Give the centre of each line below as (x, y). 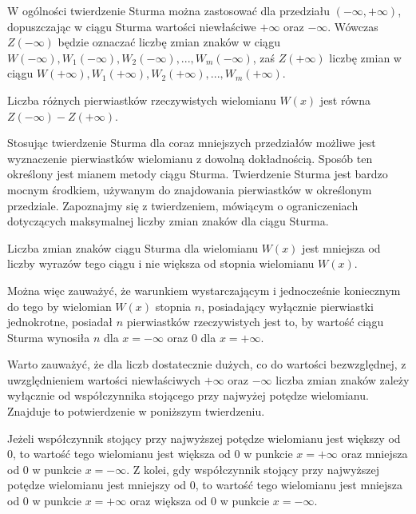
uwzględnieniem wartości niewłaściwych (104, 379)
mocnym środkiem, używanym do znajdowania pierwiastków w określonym (190, 189)
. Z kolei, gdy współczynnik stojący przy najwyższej (253, 469)
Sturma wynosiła (49, 337)
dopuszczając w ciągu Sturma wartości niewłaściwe (132, 26)
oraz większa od (168, 501)
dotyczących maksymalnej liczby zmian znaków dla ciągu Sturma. (168, 221)
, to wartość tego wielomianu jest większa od (122, 454)
